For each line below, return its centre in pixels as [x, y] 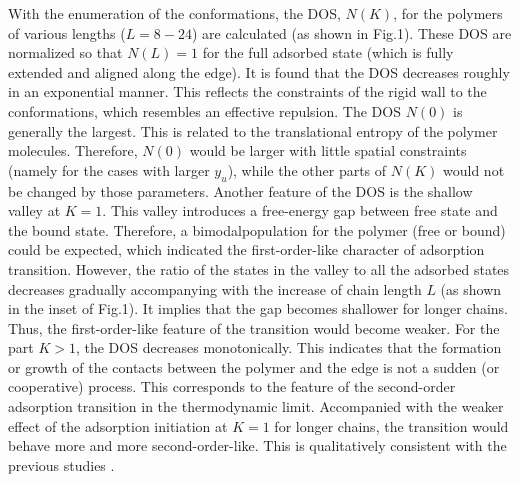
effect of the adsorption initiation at [118, 425]
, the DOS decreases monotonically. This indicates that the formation [288, 347]
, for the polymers [448, 13]
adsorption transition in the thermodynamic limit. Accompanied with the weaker [256, 406]
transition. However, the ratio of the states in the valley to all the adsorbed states [259, 268]
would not [474, 169]
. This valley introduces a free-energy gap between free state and [300, 210]
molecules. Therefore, [73, 150]
